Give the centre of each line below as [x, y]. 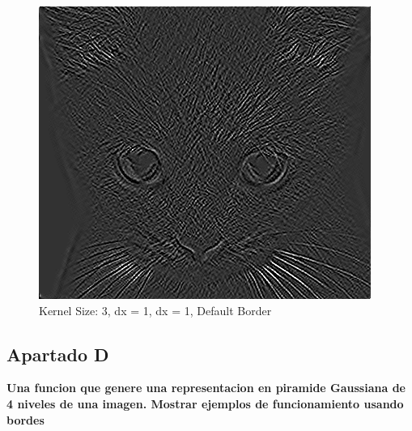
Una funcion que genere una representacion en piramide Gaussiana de [206, 388]
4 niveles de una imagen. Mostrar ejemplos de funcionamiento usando [205, 403]
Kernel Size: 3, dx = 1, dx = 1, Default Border [155, 310]
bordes [25, 419]
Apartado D [58, 354]
